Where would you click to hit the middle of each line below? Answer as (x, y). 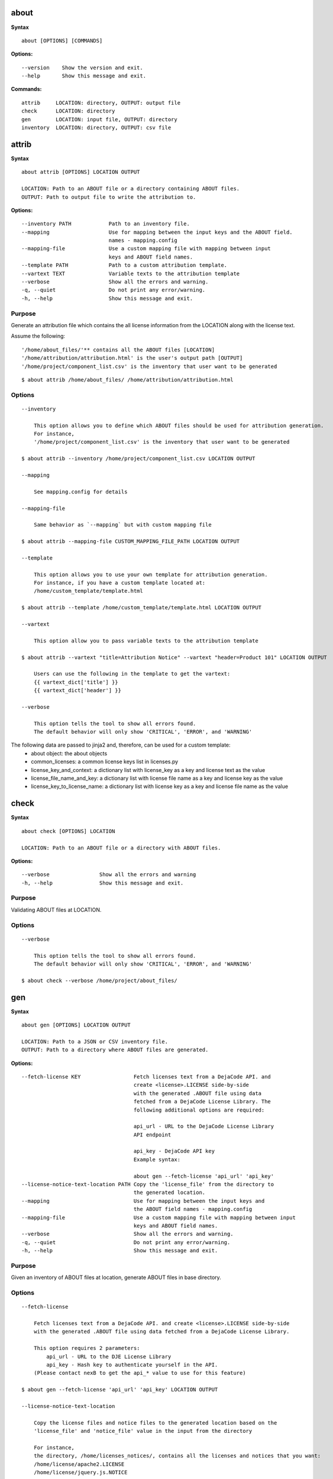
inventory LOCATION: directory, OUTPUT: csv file (96, 128)
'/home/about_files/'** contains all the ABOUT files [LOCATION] (118, 350)
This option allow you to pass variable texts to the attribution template (146, 641)
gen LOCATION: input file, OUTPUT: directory (99, 119)
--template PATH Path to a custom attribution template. (125, 265)
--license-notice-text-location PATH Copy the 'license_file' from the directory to (148, 1184)
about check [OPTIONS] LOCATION (68, 831)
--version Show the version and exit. (82, 67)
